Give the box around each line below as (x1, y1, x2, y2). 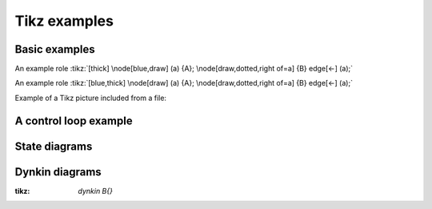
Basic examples (14, 42, 95, 56)
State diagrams (14, 139, 93, 153)
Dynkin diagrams (14, 165, 102, 179)
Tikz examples (14, 12, 114, 30)
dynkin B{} (78, 186, 114, 195)
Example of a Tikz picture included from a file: (14, 93, 167, 102)
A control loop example (14, 114, 133, 127)
